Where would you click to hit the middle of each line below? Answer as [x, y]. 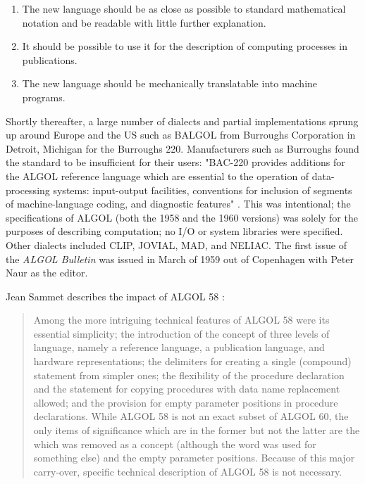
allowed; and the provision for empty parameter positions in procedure [186, 402]
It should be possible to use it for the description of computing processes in [185, 46]
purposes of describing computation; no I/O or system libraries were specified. [174, 231]
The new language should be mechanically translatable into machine [170, 83]
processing [28, 190]
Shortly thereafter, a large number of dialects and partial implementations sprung [182, 121]
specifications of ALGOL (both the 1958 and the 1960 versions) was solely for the [182, 217]
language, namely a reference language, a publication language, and [179, 347]
